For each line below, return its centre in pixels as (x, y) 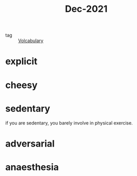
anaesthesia (32, 167)
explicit (21, 61)
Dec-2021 (86, 9)
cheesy (21, 85)
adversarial (30, 143)
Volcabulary (31, 41)
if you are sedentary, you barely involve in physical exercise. (69, 123)
